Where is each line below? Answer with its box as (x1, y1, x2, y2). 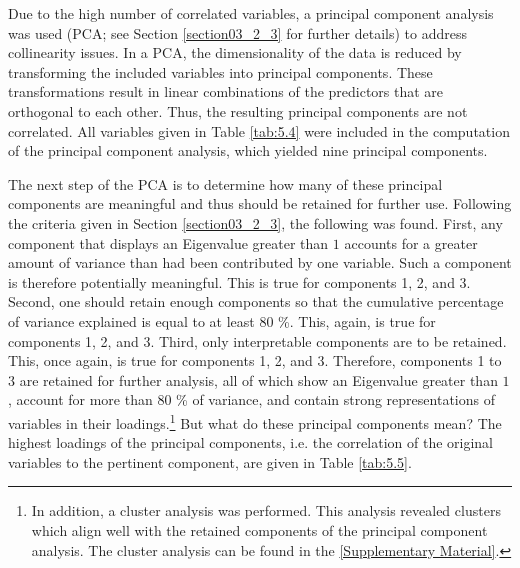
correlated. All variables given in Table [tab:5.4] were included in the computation (8, 120, 510, 141)
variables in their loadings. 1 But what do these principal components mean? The (8, 409, 502, 433)
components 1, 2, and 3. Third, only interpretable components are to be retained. (8, 330, 507, 351)
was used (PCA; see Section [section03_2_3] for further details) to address (8, 22, 467, 43)
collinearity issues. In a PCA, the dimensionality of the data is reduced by (8, 42, 462, 63)
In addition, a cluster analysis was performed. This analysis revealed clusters (31, 500, 501, 521)
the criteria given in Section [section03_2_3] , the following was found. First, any (8, 212, 503, 233)
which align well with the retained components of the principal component (31, 519, 488, 540)
